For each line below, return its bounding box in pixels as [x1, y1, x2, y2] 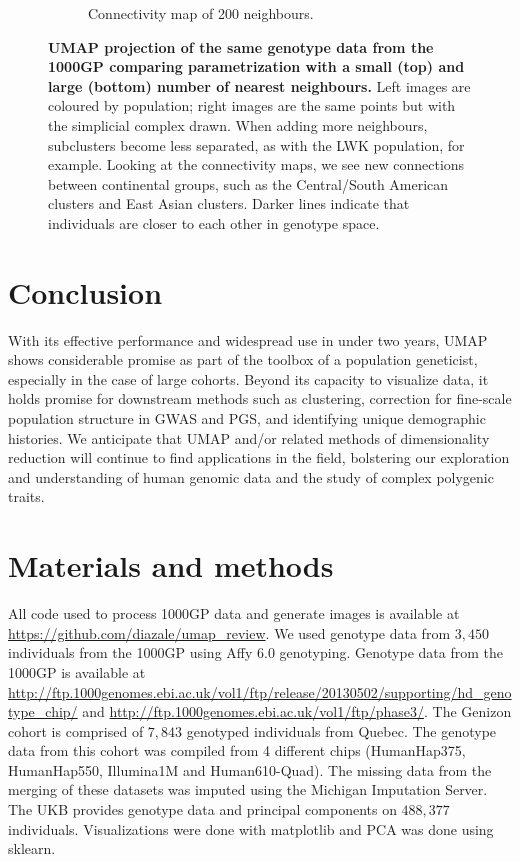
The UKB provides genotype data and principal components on [8, 799, 397, 820]
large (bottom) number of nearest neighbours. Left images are [48, 75, 471, 96]
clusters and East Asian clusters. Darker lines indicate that [48, 193, 410, 214]
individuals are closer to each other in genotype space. [48, 212, 380, 233]
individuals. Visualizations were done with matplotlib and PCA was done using [8, 818, 494, 839]
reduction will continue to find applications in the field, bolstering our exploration [8, 447, 510, 468]
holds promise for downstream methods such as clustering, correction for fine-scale [8, 388, 512, 409]
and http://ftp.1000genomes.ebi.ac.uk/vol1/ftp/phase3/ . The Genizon [82, 701, 512, 722]
